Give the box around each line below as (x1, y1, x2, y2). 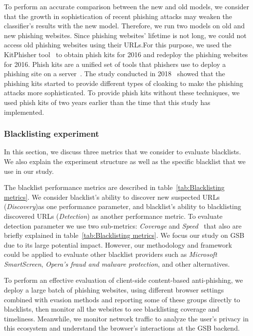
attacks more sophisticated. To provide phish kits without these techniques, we (4, 87, 240, 98)
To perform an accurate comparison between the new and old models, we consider (4, 1, 250, 11)
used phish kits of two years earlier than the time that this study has (4, 97, 211, 107)
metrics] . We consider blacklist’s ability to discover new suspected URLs (4, 191, 220, 202)
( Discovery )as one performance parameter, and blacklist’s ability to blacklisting (4, 201, 241, 211)
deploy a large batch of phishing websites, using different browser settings (4, 285, 224, 295)
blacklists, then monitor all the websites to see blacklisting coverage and (4, 304, 219, 314)
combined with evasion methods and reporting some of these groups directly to (4, 294, 240, 304)
